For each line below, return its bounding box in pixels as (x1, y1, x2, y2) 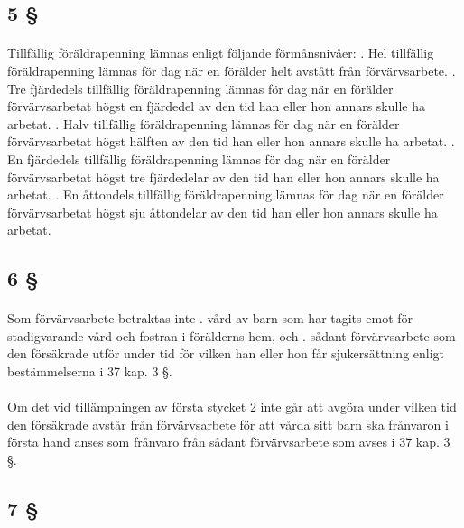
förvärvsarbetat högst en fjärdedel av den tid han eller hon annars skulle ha (7, 97, 425, 116)
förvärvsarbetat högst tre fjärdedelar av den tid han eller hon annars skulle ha (7, 167, 440, 186)
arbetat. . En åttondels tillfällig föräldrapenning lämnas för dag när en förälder (7, 185, 444, 204)
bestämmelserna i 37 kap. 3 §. (7, 362, 172, 381)
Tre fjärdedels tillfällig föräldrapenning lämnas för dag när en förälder (7, 79, 394, 97)
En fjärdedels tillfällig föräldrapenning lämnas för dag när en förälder (7, 149, 391, 168)
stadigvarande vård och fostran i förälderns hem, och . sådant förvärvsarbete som (7, 326, 456, 345)
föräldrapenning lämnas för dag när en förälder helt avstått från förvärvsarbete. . (7, 60, 456, 79)
